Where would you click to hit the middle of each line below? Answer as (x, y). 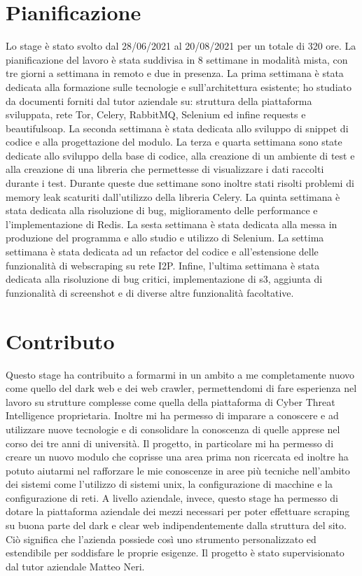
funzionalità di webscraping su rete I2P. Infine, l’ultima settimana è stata (163, 265)
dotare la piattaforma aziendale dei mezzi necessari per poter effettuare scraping (178, 511)
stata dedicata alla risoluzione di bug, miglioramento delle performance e (162, 210)
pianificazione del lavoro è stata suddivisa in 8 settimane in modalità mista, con (177, 59)
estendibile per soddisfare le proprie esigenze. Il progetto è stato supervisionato (175, 553)
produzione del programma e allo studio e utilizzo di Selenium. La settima (165, 238)
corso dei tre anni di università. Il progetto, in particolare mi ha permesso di (170, 443)
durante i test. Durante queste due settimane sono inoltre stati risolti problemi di (180, 183)
